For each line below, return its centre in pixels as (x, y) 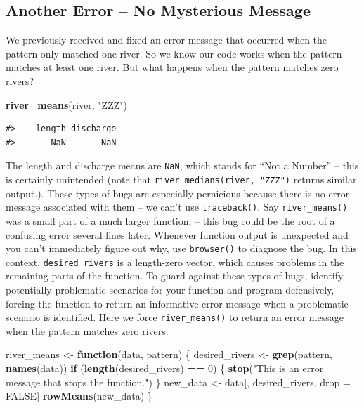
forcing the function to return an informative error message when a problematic (177, 303)
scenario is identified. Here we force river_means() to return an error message (175, 317)
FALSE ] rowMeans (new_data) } (79, 396)
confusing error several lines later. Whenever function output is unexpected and (177, 234)
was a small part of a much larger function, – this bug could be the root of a (170, 220)
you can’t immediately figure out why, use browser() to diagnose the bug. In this (181, 248)
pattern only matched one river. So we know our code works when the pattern (174, 53)
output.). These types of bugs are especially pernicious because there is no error (178, 193)
